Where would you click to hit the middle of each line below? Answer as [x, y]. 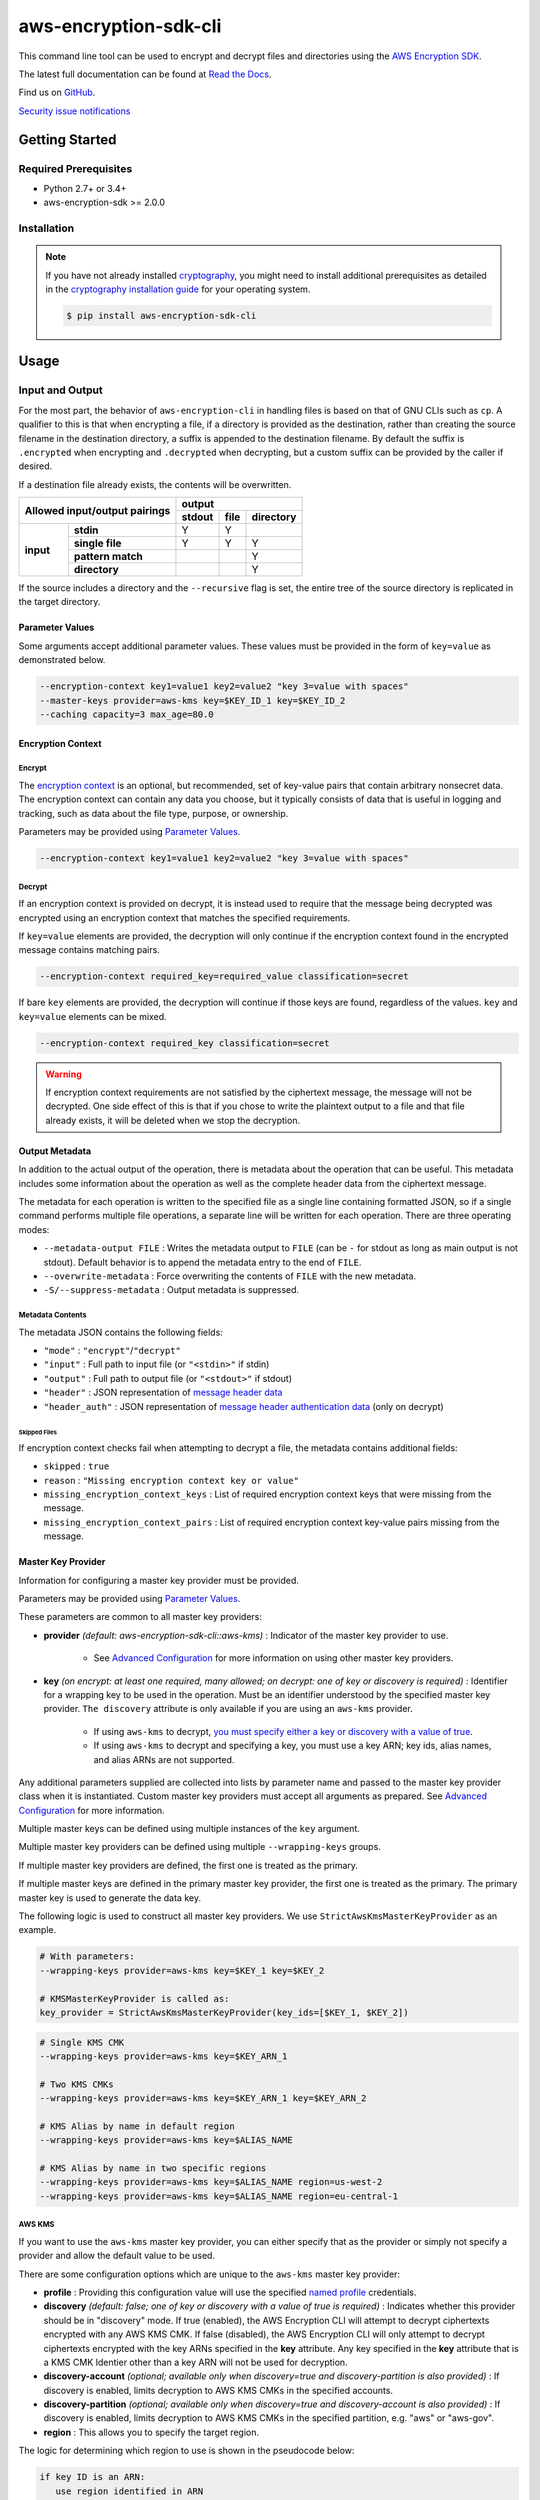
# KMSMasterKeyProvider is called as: [134, 1998]
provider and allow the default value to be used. [116, 2256]
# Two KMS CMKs [76, 2084]
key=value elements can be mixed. [92, 1016]
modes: [34, 1229]
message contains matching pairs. [89, 950]
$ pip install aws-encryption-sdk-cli [161, 315]
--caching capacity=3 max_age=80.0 [126, 714]
